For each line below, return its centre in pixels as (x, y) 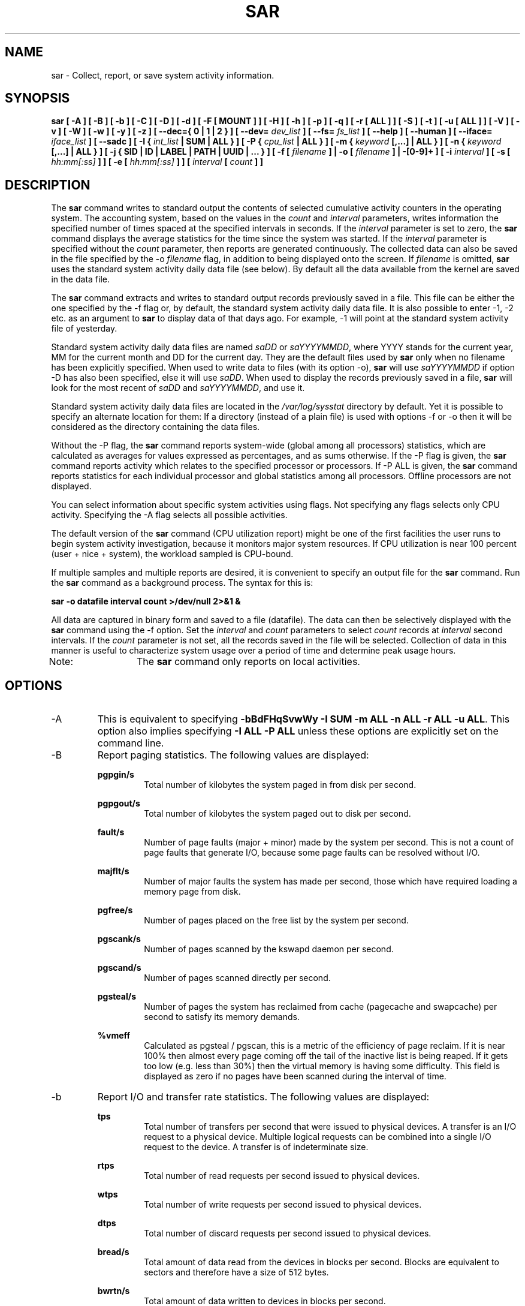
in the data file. (80, 279)
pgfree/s (115, 910)
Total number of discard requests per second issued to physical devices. (288, 1233)
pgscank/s (119, 939)
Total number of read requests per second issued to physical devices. (282, 1176)
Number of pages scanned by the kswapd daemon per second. (269, 949)
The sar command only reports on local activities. (248, 662)
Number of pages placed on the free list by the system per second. (276, 920)
